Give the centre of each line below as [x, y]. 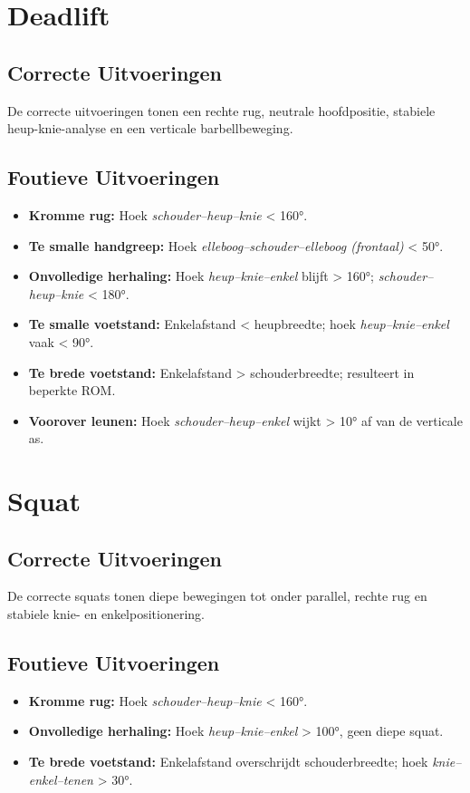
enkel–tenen [61, 779]
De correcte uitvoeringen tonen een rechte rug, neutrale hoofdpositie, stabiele [221, 110]
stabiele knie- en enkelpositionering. [106, 614]
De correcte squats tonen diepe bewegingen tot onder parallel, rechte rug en [217, 596]
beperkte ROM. [72, 390]
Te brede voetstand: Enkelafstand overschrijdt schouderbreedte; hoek [228, 762]
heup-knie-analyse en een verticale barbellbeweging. [150, 128]
